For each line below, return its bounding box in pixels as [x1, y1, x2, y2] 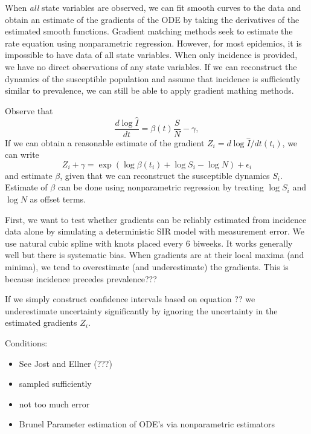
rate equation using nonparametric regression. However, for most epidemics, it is [5, 36, 302, 49]
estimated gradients [5, 316, 77, 329]
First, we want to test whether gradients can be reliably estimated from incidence [5, 213, 307, 225]
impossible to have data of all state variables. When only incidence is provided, [5, 48, 298, 61]
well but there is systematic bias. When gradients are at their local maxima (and [5, 248, 304, 261]
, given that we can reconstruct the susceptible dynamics [60, 169, 270, 181]
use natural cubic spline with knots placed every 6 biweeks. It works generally [5, 236, 293, 249]
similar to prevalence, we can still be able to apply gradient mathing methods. [5, 84, 294, 97]
